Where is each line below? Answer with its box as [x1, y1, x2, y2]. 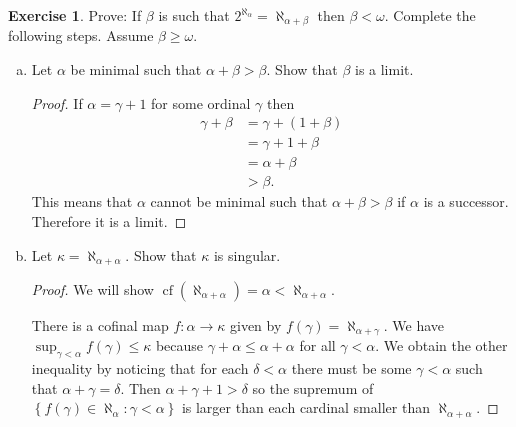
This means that [31, 191, 133, 212]
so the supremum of [252, 377, 374, 398]
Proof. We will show [31, 279, 154, 299]
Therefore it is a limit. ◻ [31, 210, 187, 231]
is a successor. [423, 191, 509, 212]
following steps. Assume [8, 25, 154, 46]
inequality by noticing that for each [31, 358, 249, 379]
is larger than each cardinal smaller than [181, 397, 430, 418]
